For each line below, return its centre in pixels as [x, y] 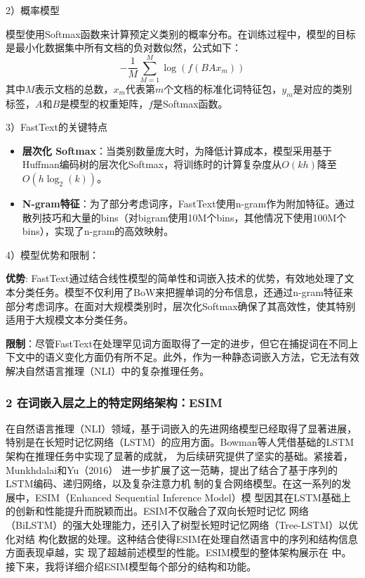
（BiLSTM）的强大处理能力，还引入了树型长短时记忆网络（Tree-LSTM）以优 [182, 524]
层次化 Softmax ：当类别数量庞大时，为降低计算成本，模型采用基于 [177, 150]
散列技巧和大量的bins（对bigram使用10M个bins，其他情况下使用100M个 [184, 217]
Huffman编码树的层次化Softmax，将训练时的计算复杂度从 [152, 164]
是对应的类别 [323, 88]
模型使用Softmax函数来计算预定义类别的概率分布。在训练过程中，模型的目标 [181, 33]
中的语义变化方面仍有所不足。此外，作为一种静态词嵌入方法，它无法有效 [192, 357]
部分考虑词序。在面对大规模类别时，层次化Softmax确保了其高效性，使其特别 [181, 306]
